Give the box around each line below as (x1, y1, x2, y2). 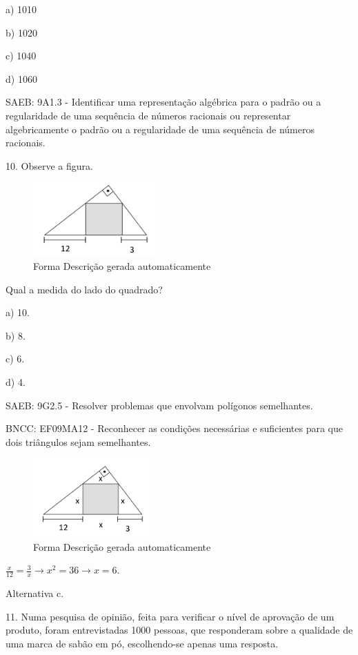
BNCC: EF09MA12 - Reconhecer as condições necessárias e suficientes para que (6, 421, 344, 436)
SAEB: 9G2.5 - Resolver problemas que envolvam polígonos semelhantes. (6, 398, 313, 412)
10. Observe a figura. (6, 158, 93, 173)
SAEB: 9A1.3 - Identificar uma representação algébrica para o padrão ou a (6, 95, 321, 109)
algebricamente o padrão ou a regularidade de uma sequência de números (6, 121, 315, 136)
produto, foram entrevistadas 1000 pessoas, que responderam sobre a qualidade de (6, 623, 353, 637)
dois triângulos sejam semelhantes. (6, 434, 151, 449)
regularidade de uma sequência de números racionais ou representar (6, 108, 291, 122)
